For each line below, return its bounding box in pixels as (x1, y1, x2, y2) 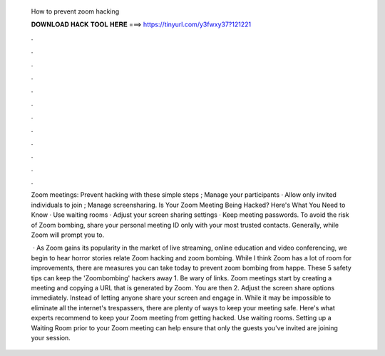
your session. (31, 333, 71, 342)
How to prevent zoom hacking (31, 7, 120, 16)
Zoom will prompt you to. (31, 230, 105, 239)
